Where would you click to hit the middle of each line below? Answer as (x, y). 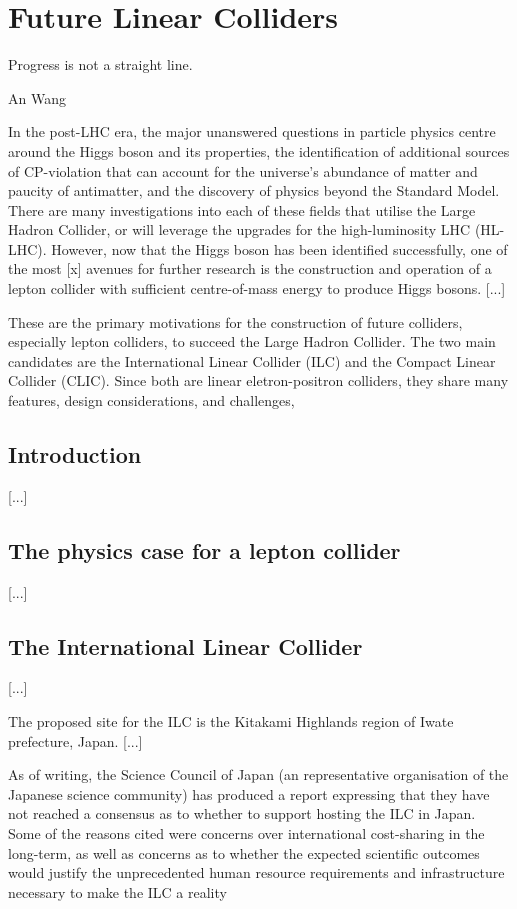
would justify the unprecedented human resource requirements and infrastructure (256, 872)
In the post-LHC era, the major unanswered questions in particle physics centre (252, 131)
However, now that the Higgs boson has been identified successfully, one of (279, 248)
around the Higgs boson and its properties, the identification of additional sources (259, 150)
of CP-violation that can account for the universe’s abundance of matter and (243, 170)
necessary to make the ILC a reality (117, 891)
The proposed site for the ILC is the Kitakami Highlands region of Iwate (231, 721)
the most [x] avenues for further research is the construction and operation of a (250, 268)
